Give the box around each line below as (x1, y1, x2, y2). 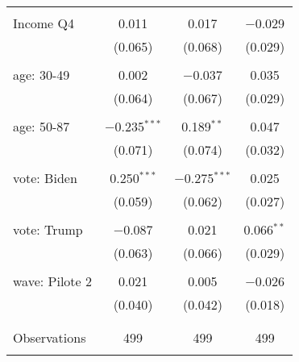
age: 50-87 (13, 117, 70, 135)
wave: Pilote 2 (13, 272, 92, 290)
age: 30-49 (13, 65, 70, 84)
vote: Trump (13, 220, 83, 239)
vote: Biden (13, 169, 77, 187)
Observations (13, 328, 86, 347)
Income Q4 (13, 14, 74, 32)
